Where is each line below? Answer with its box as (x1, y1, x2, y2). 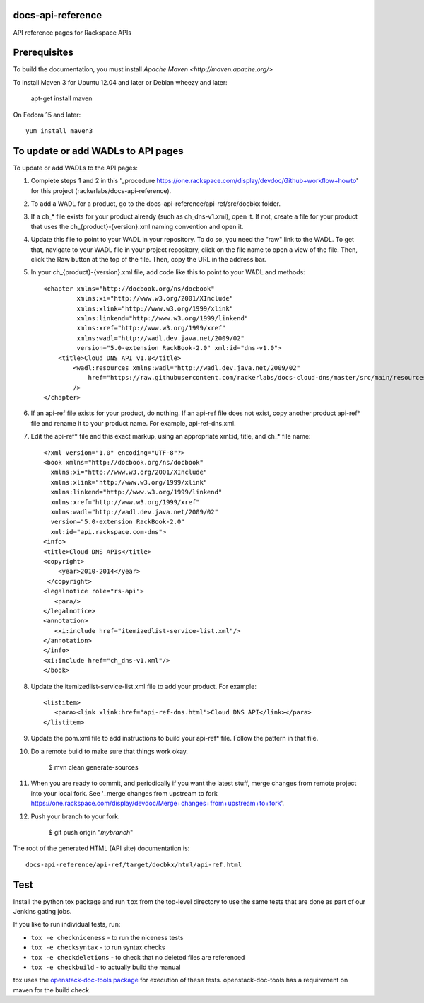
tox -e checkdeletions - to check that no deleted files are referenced (30, 953, 245, 961)
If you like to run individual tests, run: (13, 920, 121, 929)
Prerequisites (13, 47, 73, 59)
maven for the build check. (13, 985, 91, 994)
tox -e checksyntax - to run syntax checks (30, 943, 165, 951)
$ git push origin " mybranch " (48, 828, 134, 836)
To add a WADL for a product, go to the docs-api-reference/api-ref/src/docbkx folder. (30, 199, 281, 208)
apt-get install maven (30, 94, 93, 103)
